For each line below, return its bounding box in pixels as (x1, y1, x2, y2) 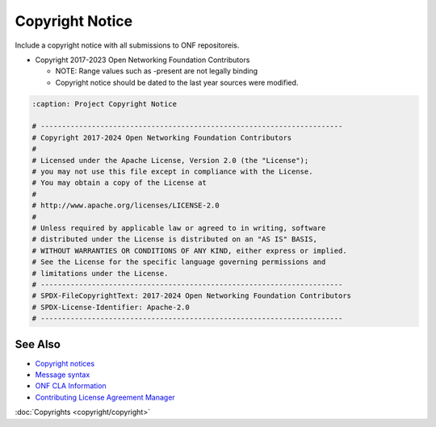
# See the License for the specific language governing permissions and (31, 257, 326, 266)
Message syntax (35, 370, 90, 379)
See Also (15, 337, 61, 351)
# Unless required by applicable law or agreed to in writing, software (31, 224, 326, 232)
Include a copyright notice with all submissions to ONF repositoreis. (15, 40, 240, 50)
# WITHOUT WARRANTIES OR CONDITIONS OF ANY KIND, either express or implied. (31, 246, 347, 255)
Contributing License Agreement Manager (35, 392, 175, 402)
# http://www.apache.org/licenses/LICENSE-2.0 (31, 201, 220, 210)
